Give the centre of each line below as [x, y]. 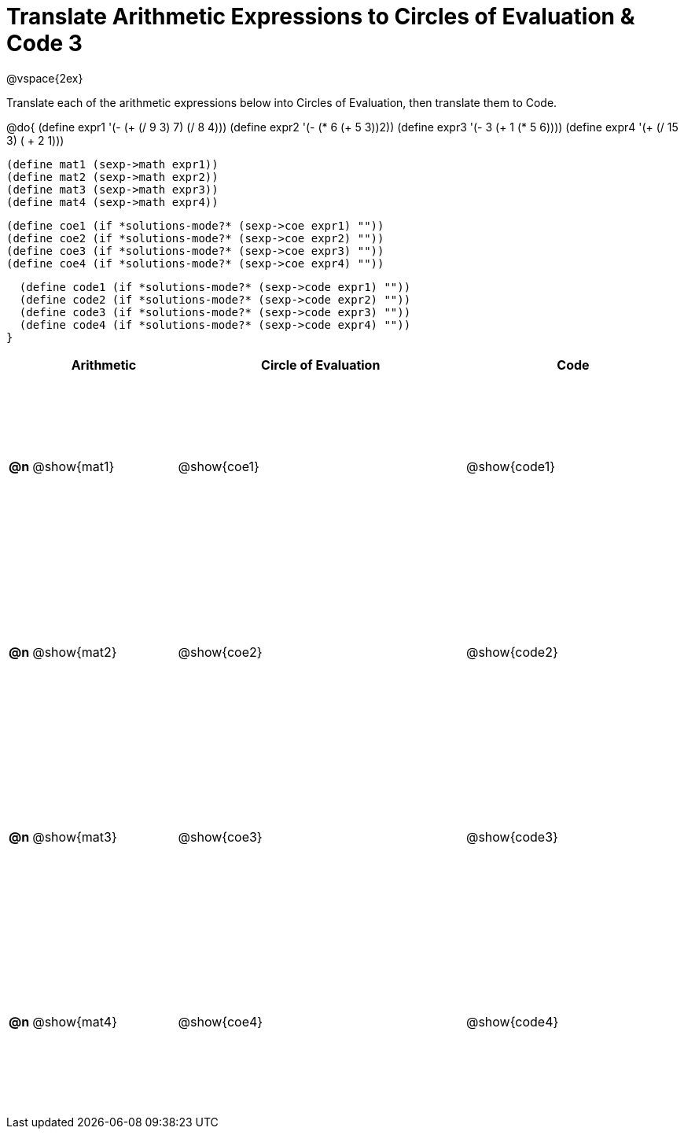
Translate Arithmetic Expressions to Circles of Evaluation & [321, 17]
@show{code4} [512, 1022]
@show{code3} [512, 837]
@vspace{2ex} [45, 78]
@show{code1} [510, 467]
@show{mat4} [75, 1022]
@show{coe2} [220, 652]
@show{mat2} [75, 652]
